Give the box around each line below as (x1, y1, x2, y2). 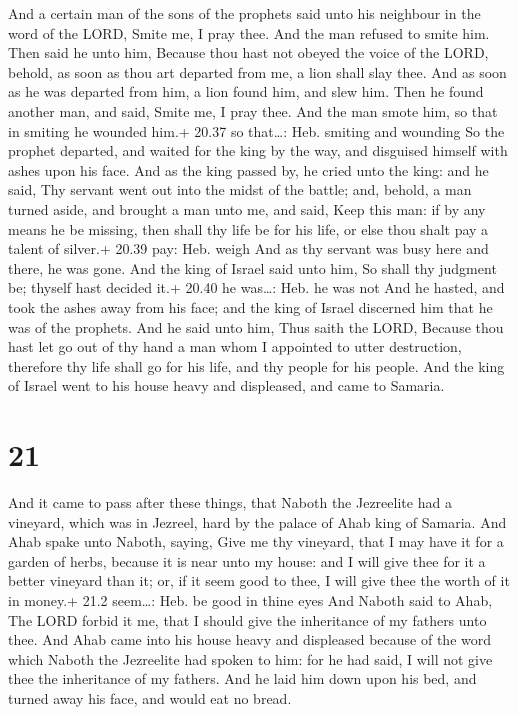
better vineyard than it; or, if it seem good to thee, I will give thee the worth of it (8, 570, 510, 591)
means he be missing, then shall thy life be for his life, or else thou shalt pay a (8, 218, 489, 239)
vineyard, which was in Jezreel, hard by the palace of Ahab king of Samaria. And (8, 511, 507, 532)
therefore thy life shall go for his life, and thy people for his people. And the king (8, 355, 505, 376)
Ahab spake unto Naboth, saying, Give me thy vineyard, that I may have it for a (8, 531, 504, 552)
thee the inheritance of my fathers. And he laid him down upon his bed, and (8, 668, 477, 689)
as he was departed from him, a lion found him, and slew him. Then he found (8, 81, 484, 102)
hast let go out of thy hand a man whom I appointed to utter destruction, (8, 336, 462, 357)
